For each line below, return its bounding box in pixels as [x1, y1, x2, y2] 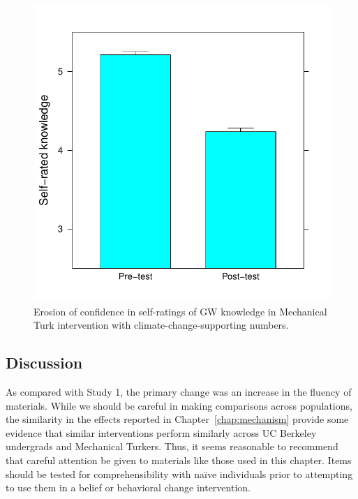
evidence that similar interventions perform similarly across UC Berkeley [6, 425, 317, 440]
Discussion [6, 352, 83, 373]
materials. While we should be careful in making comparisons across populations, [6, 398, 352, 412]
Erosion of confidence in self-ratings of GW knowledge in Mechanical [33, 304, 327, 318]
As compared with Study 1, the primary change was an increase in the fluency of [6, 384, 352, 399]
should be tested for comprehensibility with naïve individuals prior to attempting [6, 466, 353, 481]
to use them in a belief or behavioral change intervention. [6, 480, 251, 495]
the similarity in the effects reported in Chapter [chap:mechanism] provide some [6, 412, 349, 426]
